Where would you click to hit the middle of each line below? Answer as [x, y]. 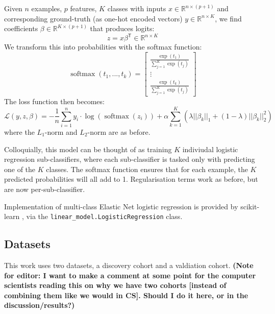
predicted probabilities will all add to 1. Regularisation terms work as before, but [131, 179]
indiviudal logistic [210, 149]
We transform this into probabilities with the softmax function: [103, 47]
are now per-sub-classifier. [45, 189]
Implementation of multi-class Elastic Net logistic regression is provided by [121, 206]
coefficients [21, 28]
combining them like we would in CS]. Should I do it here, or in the [126, 295]
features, [83, 8]
